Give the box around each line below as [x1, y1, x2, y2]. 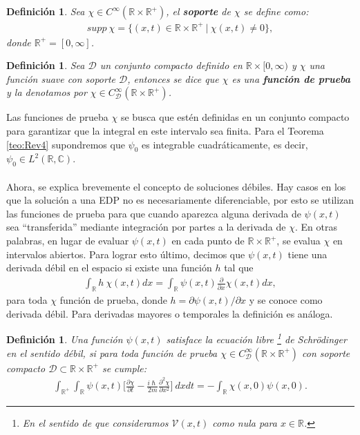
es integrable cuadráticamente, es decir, [142, 137, 308, 151]
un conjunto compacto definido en [100, 58, 243, 72]
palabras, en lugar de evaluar [6, 233, 129, 248]
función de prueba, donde [59, 293, 167, 307]
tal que [224, 260, 254, 275]
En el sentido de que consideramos [22, 415, 169, 429]
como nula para [212, 415, 277, 429]
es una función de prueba [231, 71, 350, 86]
